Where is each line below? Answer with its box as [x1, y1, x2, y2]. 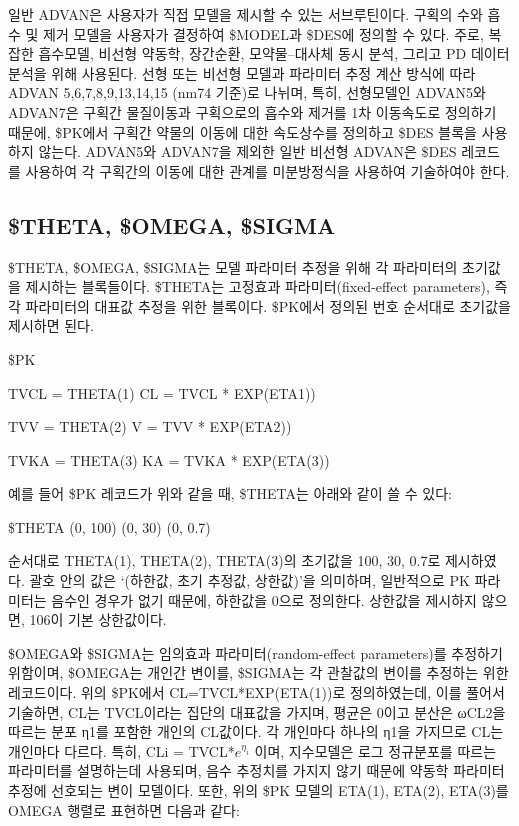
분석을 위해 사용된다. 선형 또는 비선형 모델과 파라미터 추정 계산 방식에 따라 [8, 62, 476, 83]
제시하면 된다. [8, 315, 94, 336]
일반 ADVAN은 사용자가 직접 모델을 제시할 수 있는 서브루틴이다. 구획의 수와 [8, 4, 483, 24]
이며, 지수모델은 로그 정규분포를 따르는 [254, 740, 497, 761]
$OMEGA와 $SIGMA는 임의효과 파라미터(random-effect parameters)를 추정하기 [8, 642, 503, 663]
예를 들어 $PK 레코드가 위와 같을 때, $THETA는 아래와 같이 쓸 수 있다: [8, 483, 452, 504]
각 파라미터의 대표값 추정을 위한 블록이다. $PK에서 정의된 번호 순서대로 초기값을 [8, 295, 511, 316]
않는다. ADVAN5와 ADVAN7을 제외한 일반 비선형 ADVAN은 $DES [38, 141, 457, 162]
